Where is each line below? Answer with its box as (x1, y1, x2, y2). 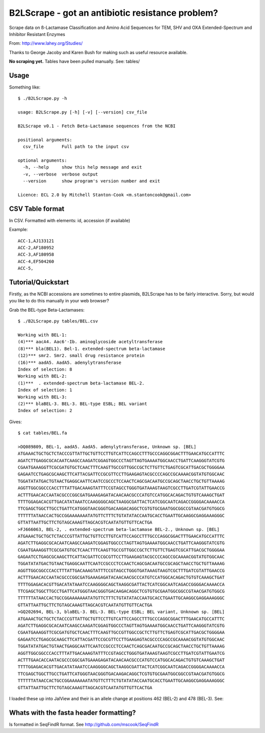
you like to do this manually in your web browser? (9, 298, 109, 304)
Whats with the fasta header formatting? (9, 708, 136, 717)
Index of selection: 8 (18, 366, 73, 372)
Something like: (9, 84, 41, 90)
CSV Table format (9, 205, 65, 213)
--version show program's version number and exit (23, 178, 160, 184)
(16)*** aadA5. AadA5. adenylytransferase (18, 359, 122, 365)
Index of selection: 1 (18, 387, 73, 393)
